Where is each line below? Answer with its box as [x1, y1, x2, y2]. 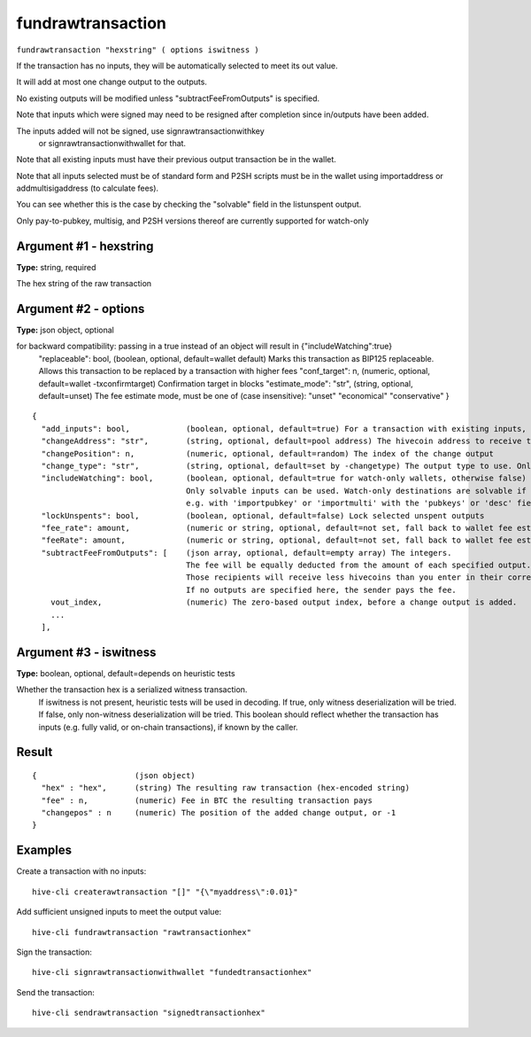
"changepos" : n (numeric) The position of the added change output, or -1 [41, 807, 396, 818]
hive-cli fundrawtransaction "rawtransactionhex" [32, 927, 252, 937]
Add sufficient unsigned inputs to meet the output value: [16, 907, 222, 917]
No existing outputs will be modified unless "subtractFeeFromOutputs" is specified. [16, 93, 320, 104]
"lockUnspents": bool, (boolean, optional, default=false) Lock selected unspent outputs [41, 511, 485, 520]
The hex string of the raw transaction [16, 278, 152, 289]
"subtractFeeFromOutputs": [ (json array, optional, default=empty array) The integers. [41, 548, 452, 557]
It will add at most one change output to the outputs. [16, 76, 208, 88]
